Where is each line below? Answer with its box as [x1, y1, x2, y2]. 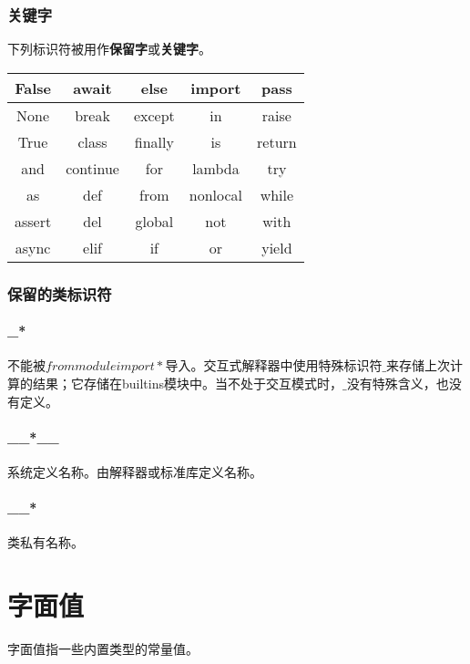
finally [134, 130, 174, 152]
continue [66, 157, 119, 179]
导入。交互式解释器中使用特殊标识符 [165, 356, 383, 375]
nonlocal [189, 183, 243, 205]
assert [15, 210, 52, 232]
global [135, 210, 174, 232]
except [133, 104, 175, 126]
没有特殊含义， [346, 374, 436, 393]
